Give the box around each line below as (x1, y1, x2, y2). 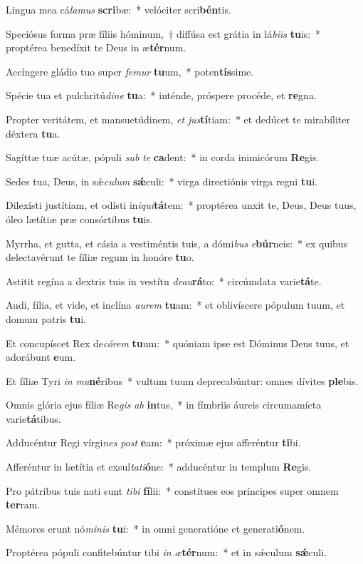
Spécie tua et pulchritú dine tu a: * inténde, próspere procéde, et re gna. (6, 88, 317, 103)
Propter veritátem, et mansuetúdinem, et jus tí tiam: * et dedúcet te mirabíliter (6, 111, 350, 126)
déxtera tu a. (6, 125, 60, 140)
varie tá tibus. (6, 411, 61, 426)
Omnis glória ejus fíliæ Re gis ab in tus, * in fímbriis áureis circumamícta (6, 397, 322, 412)
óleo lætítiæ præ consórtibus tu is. (6, 211, 153, 226)
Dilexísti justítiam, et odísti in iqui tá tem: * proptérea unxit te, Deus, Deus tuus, (6, 198, 357, 212)
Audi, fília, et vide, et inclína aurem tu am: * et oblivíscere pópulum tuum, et (6, 297, 345, 312)
